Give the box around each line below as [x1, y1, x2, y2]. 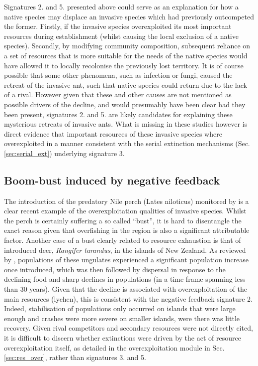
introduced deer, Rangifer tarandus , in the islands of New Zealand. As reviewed [4, 244, 246, 255]
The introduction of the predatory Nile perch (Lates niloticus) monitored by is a [4, 195, 249, 206]
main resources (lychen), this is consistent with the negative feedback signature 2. [4, 293, 253, 304]
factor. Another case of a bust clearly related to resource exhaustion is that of [4, 235, 241, 245]
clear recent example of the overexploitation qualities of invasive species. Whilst [4, 205, 247, 216]
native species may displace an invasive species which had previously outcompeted [4, 11, 254, 21]
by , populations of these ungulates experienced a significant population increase [4, 254, 249, 265]
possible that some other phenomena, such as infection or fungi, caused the [4, 70, 233, 80]
